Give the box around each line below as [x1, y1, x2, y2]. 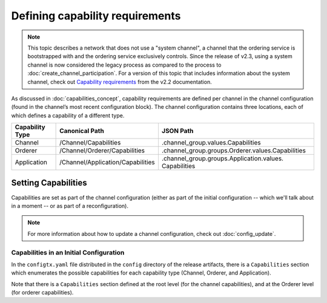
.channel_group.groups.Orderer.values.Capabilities [161, 146, 306, 155]
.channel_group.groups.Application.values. [161, 154, 284, 163]
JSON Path [161, 127, 194, 135]
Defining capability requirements [11, 9, 181, 22]
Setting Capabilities [11, 178, 87, 188]
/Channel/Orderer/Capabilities [59, 146, 145, 155]
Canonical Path [59, 127, 104, 135]
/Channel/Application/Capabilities [59, 158, 156, 166]
